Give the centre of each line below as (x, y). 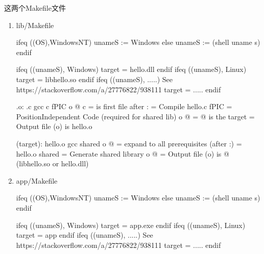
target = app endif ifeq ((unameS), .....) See (85, 235)
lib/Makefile (35, 25)
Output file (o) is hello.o (54, 126)
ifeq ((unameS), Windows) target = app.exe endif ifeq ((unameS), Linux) (131, 225)
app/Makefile (37, 180)
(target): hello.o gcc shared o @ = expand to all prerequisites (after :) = (129, 143)
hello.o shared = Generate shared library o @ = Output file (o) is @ (123, 153)
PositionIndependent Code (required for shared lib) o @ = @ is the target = (135, 116)
